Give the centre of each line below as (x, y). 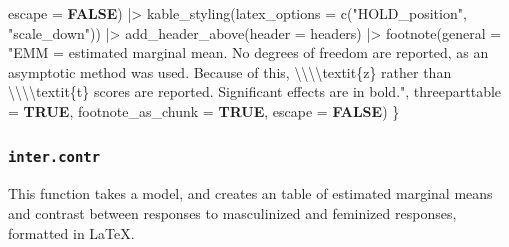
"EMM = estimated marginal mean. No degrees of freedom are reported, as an (248, 52)
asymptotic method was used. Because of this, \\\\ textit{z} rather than (230, 71)
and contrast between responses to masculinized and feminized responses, (232, 212)
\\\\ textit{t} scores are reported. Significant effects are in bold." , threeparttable (255, 91)
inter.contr (54, 157)
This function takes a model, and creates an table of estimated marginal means (250, 193)
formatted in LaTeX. (71, 232)
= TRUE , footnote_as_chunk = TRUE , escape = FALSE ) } (204, 110)
